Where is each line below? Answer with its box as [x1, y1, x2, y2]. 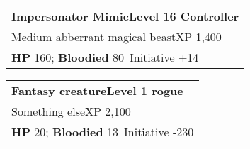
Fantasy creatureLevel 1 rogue [11, 82, 183, 99]
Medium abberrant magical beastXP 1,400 [11, 28, 222, 45]
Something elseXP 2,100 [11, 103, 131, 119]
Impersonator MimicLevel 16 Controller [11, 8, 239, 24]
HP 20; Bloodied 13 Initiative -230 [11, 123, 194, 140]
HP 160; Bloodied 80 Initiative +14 [11, 49, 199, 65]
